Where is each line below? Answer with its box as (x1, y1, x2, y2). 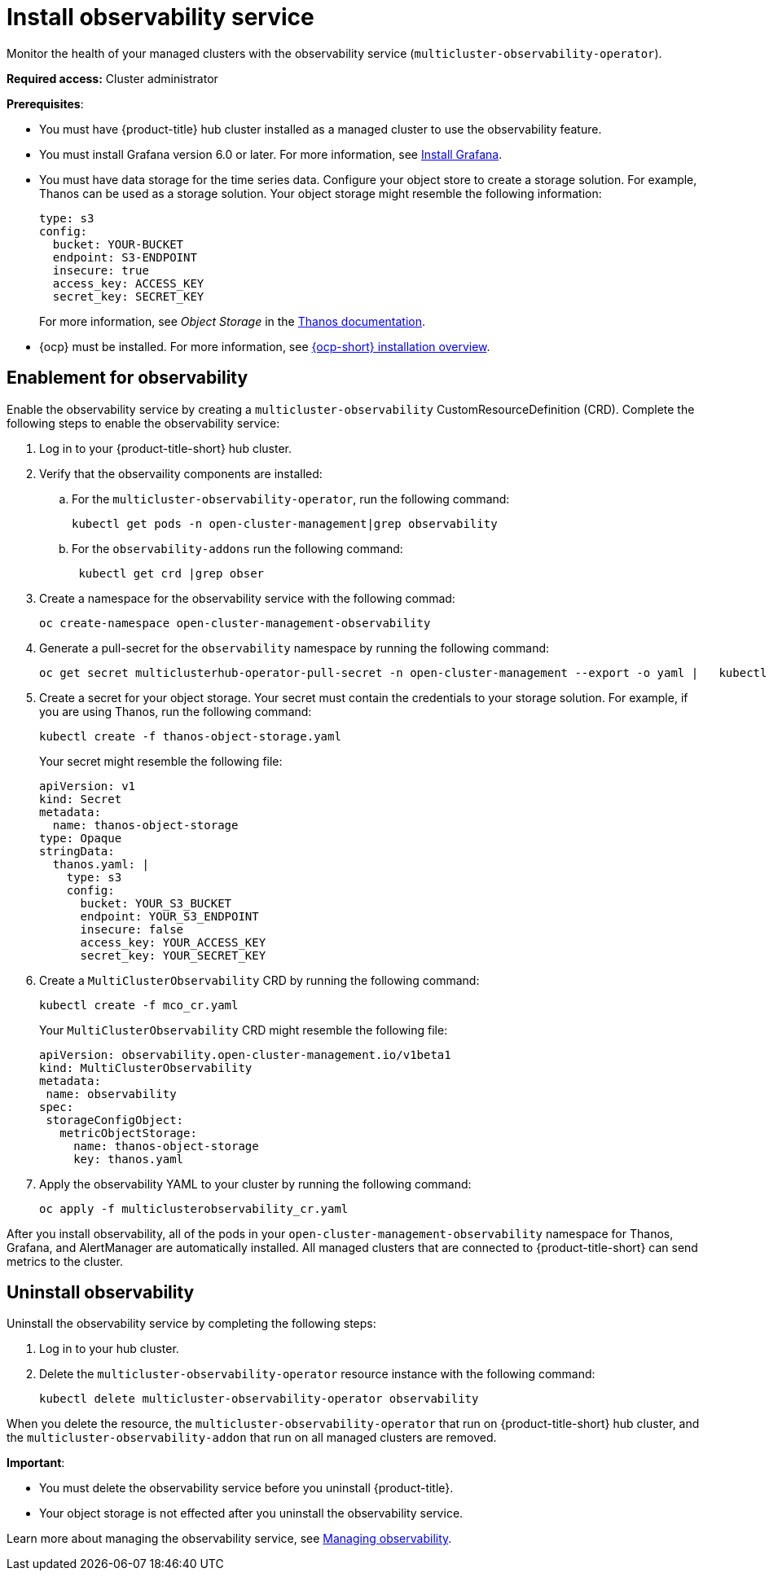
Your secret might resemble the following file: (39, 753, 283, 768)
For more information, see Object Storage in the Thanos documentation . (39, 314, 426, 328)
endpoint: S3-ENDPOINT (52, 250, 197, 264)
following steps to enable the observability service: (7, 415, 280, 430)
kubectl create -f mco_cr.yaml (39, 998, 239, 1012)
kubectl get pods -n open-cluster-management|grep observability (72, 516, 498, 530)
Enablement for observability (7, 367, 248, 389)
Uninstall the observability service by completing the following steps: (7, 1316, 376, 1331)
